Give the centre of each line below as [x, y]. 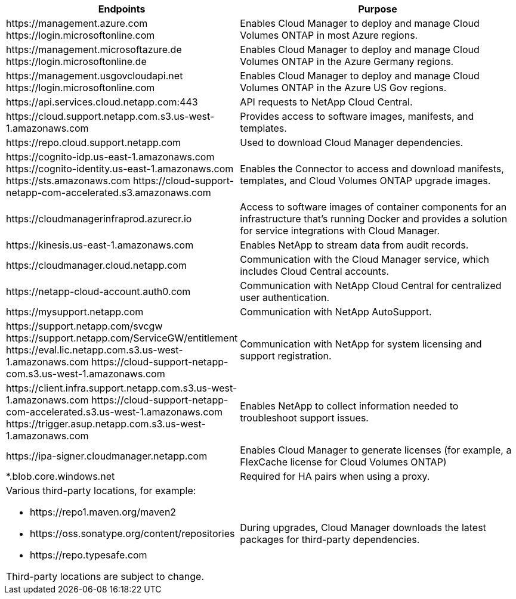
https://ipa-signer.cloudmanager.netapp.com [107, 456]
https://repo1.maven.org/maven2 [103, 512]
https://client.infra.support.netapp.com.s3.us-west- [122, 388]
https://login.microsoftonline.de [76, 61]
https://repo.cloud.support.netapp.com [94, 142]
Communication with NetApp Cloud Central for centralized [371, 285]
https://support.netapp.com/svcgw [84, 326]
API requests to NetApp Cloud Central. [326, 102]
